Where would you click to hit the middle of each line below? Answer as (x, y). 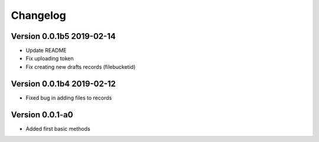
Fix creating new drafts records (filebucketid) (81, 67)
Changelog (38, 15)
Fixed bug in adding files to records (69, 98)
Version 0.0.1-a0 (42, 115)
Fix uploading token (50, 58)
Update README (46, 51)
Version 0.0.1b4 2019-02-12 (64, 83)
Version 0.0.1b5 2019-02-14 (64, 36)
